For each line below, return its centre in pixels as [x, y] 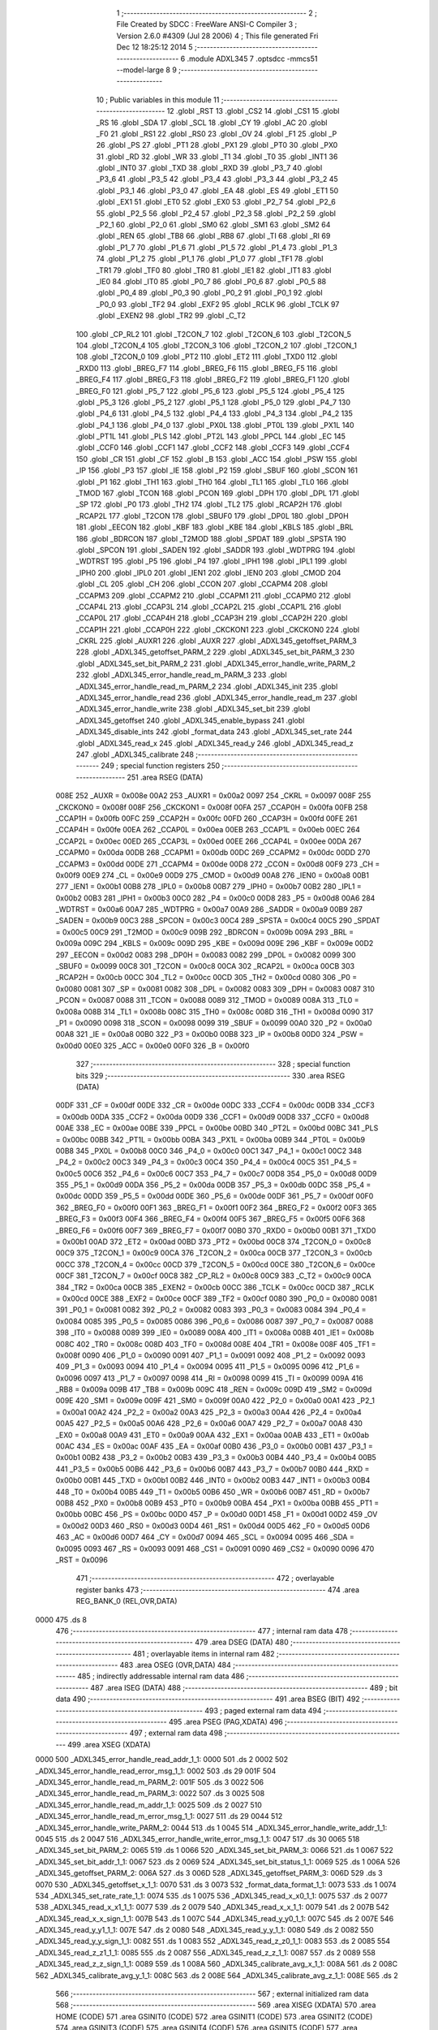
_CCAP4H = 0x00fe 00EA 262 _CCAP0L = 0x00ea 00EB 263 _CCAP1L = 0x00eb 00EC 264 [208, 830]
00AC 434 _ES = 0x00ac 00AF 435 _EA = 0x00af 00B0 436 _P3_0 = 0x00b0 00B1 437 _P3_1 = [214, 1446]
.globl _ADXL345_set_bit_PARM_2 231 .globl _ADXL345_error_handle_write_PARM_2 [216, 663]
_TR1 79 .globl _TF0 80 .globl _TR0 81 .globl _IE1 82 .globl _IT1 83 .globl [214, 270]
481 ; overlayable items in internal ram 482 [204, 1653]
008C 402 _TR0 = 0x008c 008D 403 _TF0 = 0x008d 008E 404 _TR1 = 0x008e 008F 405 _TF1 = [216, 1344]
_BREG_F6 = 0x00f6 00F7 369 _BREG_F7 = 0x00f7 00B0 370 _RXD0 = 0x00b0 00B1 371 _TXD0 [216, 1230]
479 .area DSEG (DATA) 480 [242, 1642]
